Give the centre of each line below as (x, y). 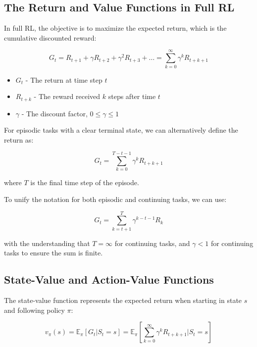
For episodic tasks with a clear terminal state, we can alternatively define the (121, 130)
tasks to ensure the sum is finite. (53, 253)
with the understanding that (47, 243)
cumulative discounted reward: (50, 37)
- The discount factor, (54, 113)
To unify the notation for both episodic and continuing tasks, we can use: (115, 199)
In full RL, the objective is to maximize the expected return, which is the (115, 28)
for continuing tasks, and (152, 243)
